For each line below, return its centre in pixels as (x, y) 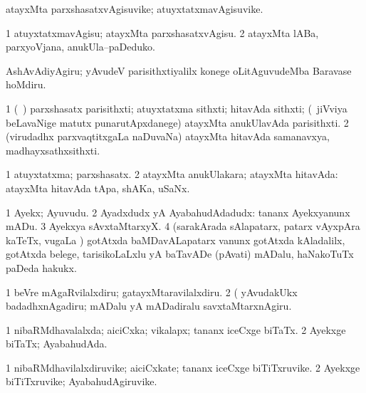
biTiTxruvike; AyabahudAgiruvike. (82, 381)
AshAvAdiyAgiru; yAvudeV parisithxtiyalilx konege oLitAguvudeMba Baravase (179, 70)
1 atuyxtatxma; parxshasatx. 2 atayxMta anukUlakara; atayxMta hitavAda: (172, 174)
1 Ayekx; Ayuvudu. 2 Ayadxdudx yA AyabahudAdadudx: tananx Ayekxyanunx (178, 212)
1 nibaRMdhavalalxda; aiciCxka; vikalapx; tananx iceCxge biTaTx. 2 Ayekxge (176, 329)
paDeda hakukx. (41, 267)
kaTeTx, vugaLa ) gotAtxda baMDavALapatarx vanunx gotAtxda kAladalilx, (176, 240)
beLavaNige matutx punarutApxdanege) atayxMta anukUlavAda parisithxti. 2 (177, 122)
